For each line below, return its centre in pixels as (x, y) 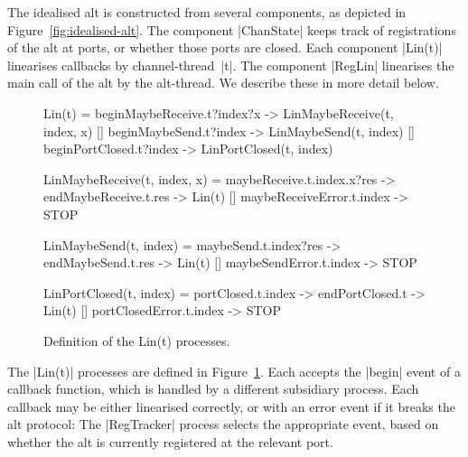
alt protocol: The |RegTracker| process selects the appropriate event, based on (223, 424)
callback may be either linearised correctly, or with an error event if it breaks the (231, 406)
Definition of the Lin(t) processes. (137, 340)
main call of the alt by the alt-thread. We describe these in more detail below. (223, 83)
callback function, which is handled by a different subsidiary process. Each (213, 389)
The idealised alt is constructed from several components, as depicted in (207, 12)
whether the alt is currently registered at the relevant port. (170, 441)
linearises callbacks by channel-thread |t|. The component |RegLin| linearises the (231, 65)
